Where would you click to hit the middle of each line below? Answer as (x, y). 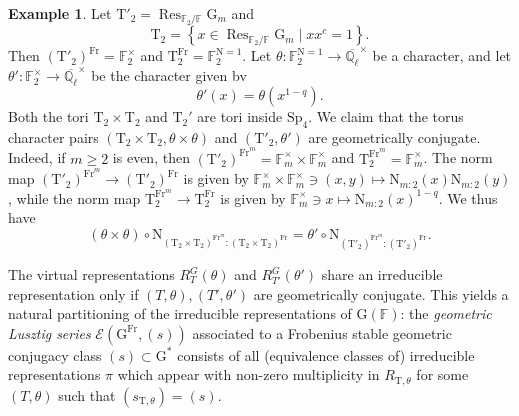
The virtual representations (91, 274)
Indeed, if (37, 157)
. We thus (468, 197)
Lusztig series (49, 332)
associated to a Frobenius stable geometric (322, 332)
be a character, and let (442, 55)
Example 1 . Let (60, 13)
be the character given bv (169, 75)
